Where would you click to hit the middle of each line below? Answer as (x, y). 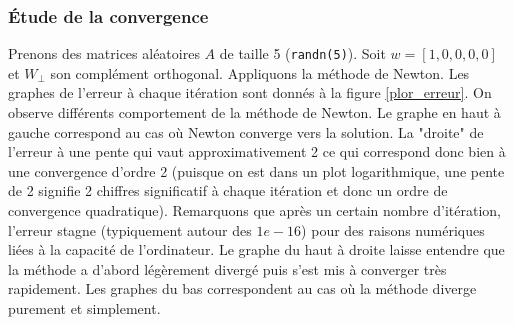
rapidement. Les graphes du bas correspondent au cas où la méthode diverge (242, 288)
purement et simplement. (84, 308)
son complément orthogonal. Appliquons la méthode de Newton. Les (260, 72)
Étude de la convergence (108, 15)
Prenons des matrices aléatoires (104, 53)
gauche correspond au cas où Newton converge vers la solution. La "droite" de (246, 131)
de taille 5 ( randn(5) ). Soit (302, 53)
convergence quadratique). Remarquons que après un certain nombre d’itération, (254, 210)
